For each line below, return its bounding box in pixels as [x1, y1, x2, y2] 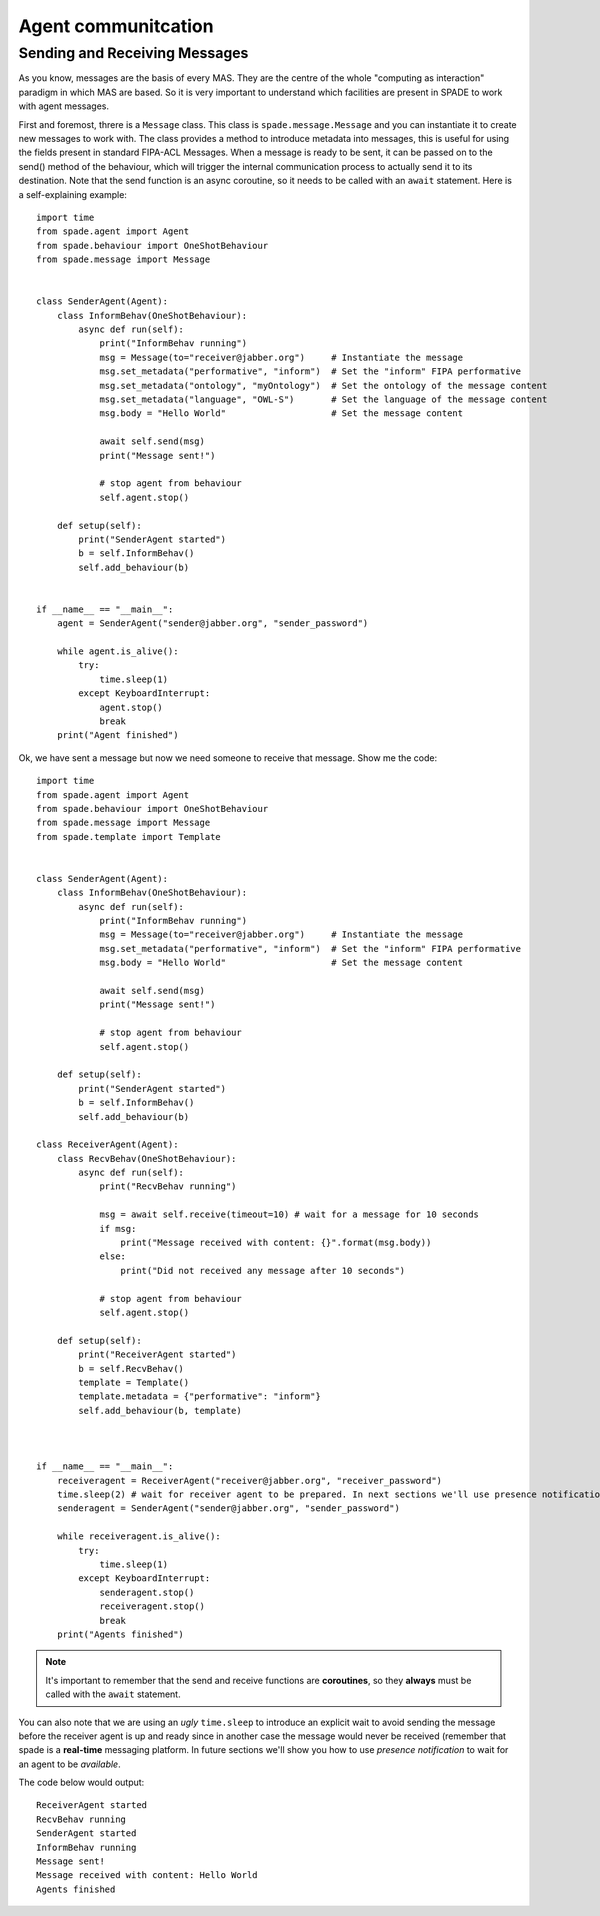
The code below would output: [18, 1776, 145, 1789]
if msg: [99, 1223, 137, 1234]
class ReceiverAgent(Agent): [36, 1139, 179, 1150]
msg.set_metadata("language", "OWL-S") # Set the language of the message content [99, 393, 548, 405]
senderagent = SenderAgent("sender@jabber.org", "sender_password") [56, 1503, 400, 1514]
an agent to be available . [18, 1758, 121, 1770]
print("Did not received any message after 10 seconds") [120, 1265, 406, 1276]
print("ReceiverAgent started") [78, 1349, 237, 1360]
